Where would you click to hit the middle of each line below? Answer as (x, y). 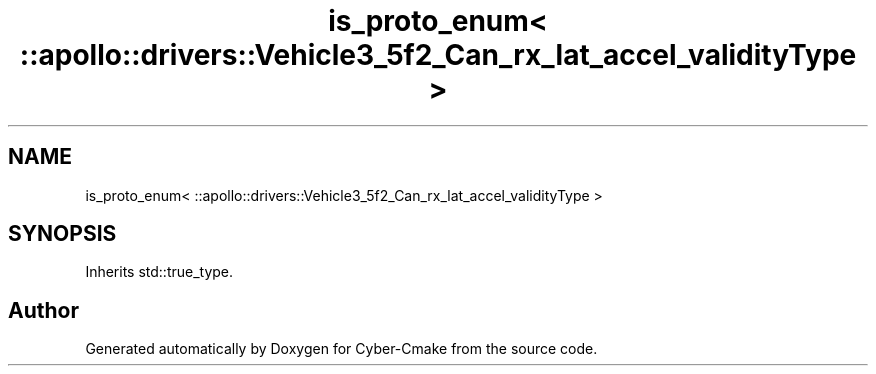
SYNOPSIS (62, 234)
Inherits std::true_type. (159, 272)
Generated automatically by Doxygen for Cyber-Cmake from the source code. (341, 349)
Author (43, 310)
